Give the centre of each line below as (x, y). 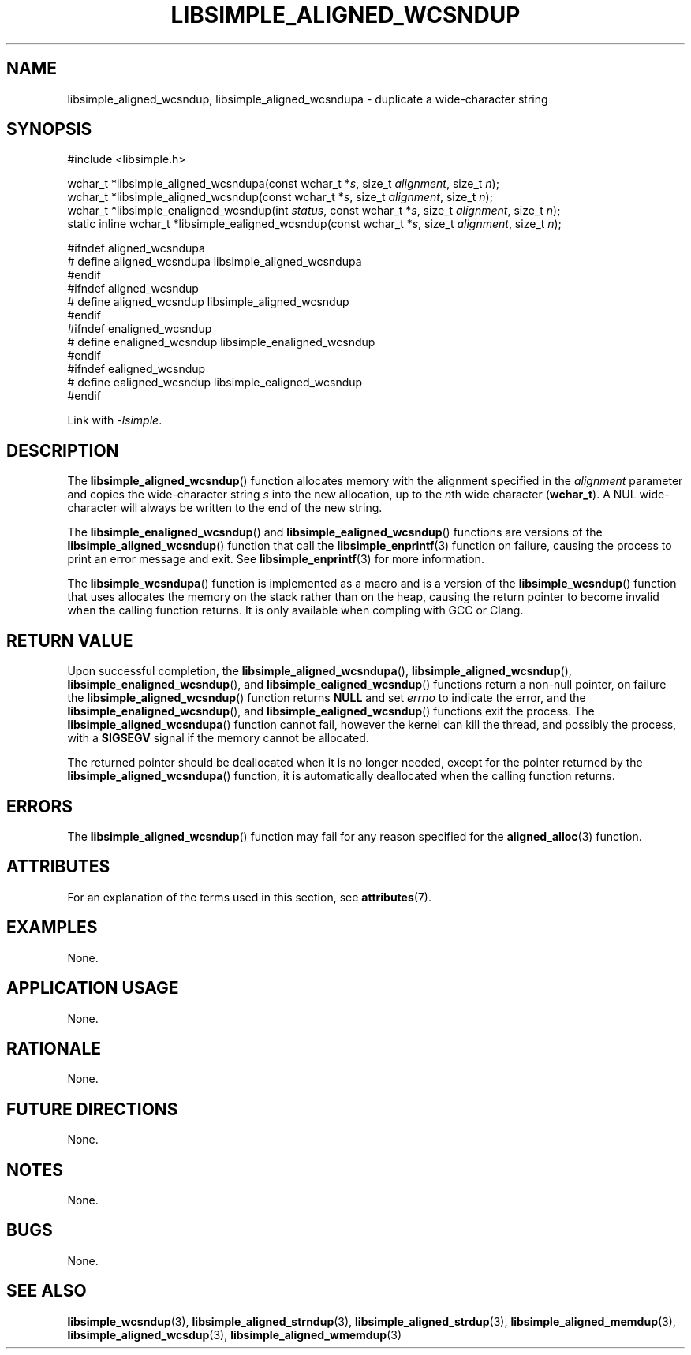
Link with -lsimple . (115, 420)
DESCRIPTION (63, 450)
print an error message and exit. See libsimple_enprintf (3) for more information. (276, 559)
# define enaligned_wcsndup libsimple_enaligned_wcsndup (221, 342)
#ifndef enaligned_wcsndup (140, 329)
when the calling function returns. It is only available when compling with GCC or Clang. (295, 610)
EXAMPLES (52, 928)
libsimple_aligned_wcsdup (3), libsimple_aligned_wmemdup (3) (235, 1334)
